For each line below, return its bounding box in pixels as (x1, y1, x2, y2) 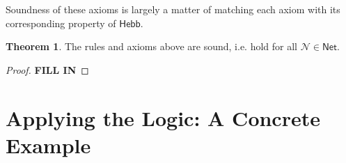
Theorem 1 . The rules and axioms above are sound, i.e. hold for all (6, 39, 298, 54)
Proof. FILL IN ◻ (6, 62, 89, 77)
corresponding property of (6, 15, 116, 30)
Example (6, 130, 91, 159)
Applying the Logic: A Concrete (6, 103, 320, 132)
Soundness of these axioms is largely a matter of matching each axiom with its (6, 2, 340, 16)
